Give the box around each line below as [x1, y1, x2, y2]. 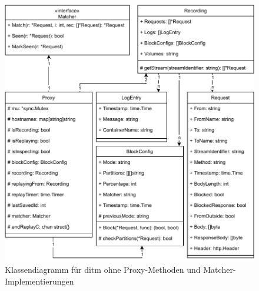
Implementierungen [5, 275, 74, 287]
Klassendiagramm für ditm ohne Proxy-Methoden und [5, 263, 201, 276]
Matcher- [203, 263, 236, 276]
